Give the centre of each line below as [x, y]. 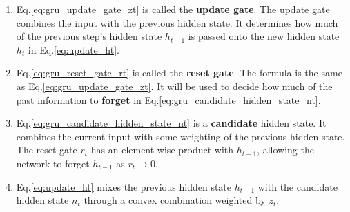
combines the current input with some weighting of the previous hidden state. [181, 136]
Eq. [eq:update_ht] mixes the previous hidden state [124, 186]
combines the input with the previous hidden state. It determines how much [177, 22]
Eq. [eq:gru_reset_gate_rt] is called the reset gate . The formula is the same [179, 73]
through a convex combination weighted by [175, 200]
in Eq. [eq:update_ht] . [74, 49]
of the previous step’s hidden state [89, 36]
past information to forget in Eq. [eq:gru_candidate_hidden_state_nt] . [168, 99]
